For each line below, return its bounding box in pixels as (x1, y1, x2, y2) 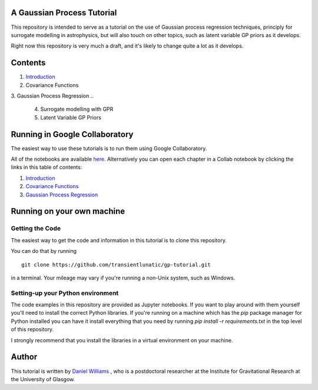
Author (11, 352, 38, 362)
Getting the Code (11, 224, 61, 232)
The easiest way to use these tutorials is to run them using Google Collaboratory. (11, 145, 207, 152)
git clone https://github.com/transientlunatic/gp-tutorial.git (21, 261, 211, 268)
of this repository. (11, 326, 54, 333)
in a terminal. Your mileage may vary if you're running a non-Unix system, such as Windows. (11, 274, 236, 281)
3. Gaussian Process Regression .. (11, 92, 94, 99)
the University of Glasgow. (11, 375, 75, 382)
